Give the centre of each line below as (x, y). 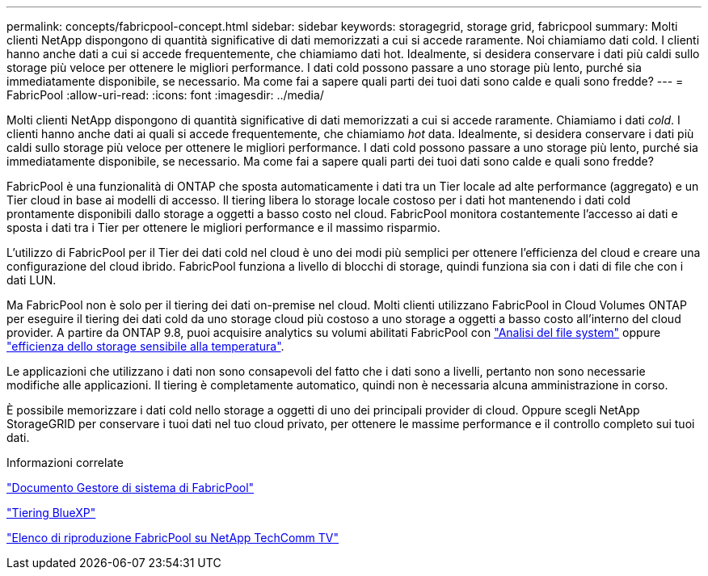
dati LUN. (32, 280)
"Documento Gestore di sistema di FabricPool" (131, 488)
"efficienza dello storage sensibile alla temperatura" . (145, 346)
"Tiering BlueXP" (51, 513)
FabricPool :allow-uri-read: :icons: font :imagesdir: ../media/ (165, 95)
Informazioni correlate (65, 462)
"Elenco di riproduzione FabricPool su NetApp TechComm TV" (173, 538)
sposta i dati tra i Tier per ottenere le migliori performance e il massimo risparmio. (223, 227)
